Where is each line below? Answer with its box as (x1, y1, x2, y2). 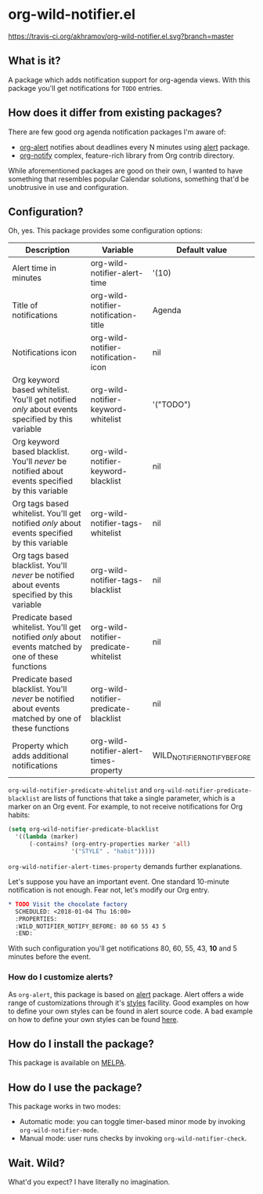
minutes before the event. (8, 952, 92, 962)
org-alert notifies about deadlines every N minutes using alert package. (19, 142, 250, 152)
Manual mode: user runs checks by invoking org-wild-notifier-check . (19, 1134, 247, 1143)
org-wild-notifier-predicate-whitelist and (8, 785, 153, 794)
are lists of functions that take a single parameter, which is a (41, 794, 236, 803)
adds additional (12, 750, 69, 761)
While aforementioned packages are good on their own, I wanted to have (8, 166, 243, 175)
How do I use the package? (8, 1081, 142, 1094)
